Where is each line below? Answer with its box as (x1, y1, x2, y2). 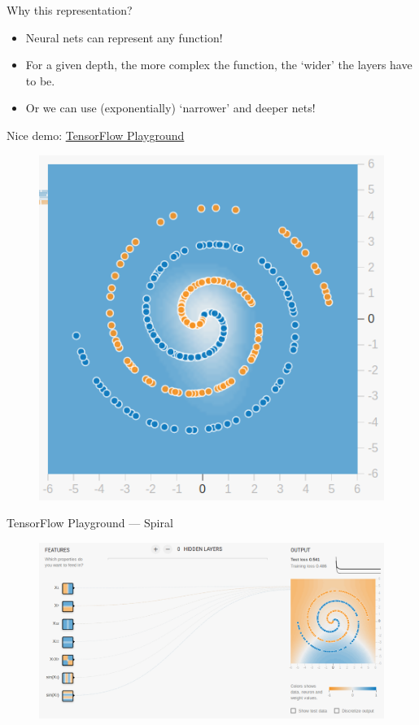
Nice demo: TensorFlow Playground (7, 126, 185, 143)
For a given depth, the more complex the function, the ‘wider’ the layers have (25, 56, 412, 73)
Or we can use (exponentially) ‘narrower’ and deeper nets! (25, 99, 316, 116)
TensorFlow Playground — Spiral (7, 514, 173, 531)
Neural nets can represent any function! (25, 28, 223, 46)
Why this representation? (7, 2, 133, 18)
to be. (25, 72, 55, 89)
